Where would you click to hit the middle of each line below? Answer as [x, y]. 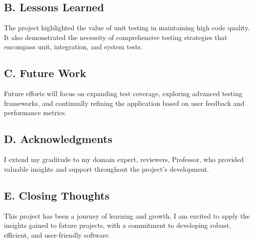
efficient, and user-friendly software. [57, 234]
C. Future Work [45, 73]
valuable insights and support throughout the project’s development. [106, 169]
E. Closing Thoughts [57, 195]
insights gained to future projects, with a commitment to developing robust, [118, 225]
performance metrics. [35, 112]
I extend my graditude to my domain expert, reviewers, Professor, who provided [124, 159]
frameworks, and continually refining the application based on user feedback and [124, 103]
